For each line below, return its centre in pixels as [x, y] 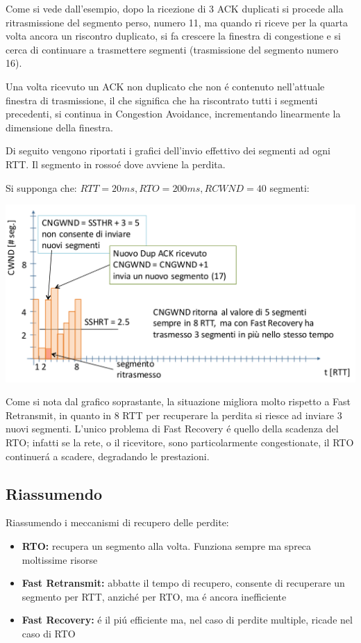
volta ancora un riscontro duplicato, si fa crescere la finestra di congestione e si [173, 36]
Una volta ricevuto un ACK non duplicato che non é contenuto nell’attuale [165, 86]
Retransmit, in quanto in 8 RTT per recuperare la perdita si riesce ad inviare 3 [174, 415]
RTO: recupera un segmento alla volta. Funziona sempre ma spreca [167, 545]
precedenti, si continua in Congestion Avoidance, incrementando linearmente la [173, 114]
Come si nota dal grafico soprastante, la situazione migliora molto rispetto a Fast [178, 401]
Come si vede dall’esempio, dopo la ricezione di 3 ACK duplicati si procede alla [175, 8]
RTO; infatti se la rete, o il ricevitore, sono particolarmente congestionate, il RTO [180, 442]
